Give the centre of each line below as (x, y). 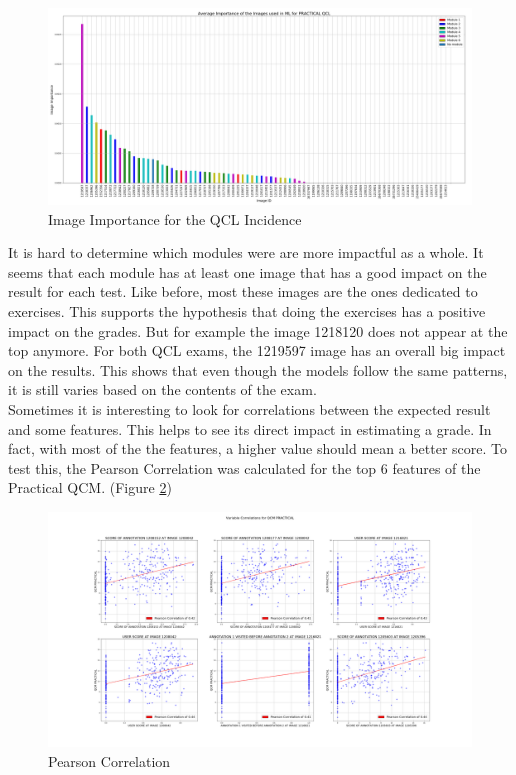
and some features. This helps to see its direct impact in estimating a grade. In (250, 428)
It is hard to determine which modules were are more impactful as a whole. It (246, 252)
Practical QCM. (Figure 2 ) (90, 487)
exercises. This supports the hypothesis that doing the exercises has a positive (247, 311)
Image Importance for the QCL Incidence (175, 218)
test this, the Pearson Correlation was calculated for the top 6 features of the (244, 467)
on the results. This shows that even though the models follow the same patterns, (258, 369)
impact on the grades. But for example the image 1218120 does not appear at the (258, 330)
